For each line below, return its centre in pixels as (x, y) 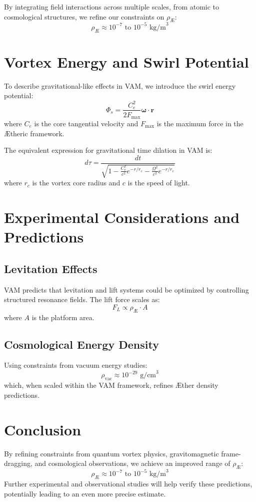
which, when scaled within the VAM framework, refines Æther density (111, 385)
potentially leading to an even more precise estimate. (85, 493)
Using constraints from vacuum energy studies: (76, 365)
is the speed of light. (159, 183)
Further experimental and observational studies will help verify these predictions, (128, 484)
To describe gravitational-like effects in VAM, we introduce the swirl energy (120, 85)
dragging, (18, 463)
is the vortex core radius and (76, 183)
